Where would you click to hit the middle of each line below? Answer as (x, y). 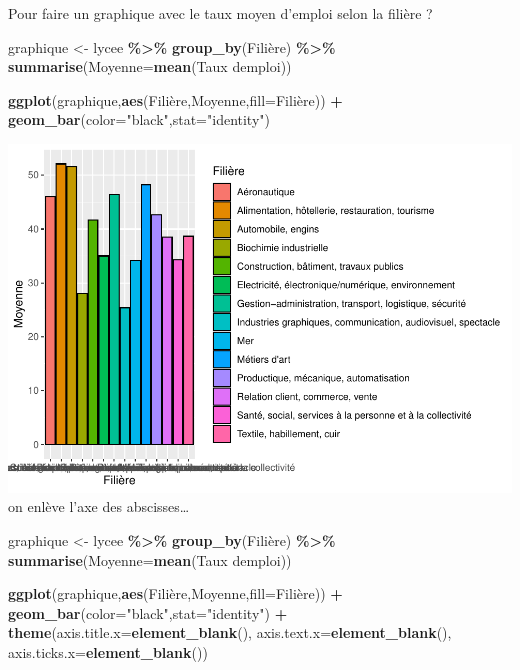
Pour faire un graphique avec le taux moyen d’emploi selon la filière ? (220, 13)
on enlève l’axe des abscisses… (99, 506)
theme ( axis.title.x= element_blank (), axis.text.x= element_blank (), (230, 632)
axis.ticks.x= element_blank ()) (108, 652)
